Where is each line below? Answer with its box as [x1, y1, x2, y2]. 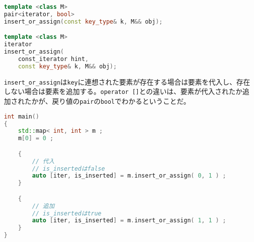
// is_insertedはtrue [32, 210, 102, 217]
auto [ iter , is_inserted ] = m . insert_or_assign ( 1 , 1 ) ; [32, 217, 226, 224]
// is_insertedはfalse [32, 165, 105, 172]
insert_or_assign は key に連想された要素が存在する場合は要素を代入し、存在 [4, 76, 251, 87]
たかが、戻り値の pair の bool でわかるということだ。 [24, 95, 190, 106]
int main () [4, 113, 39, 120]
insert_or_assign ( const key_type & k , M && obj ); [4, 18, 163, 25]
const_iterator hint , [18, 55, 89, 62]
